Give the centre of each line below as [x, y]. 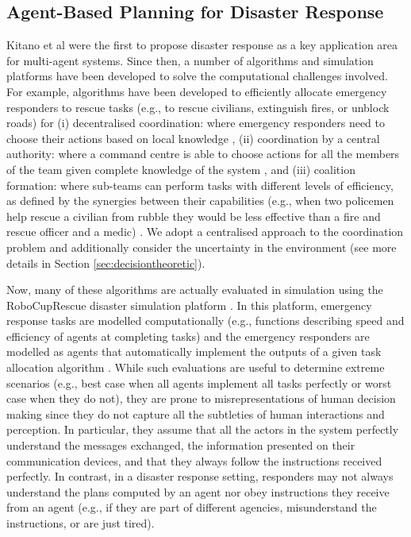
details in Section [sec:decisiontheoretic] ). [106, 263]
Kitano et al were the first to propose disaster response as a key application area [202, 45]
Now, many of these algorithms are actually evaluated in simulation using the [195, 290]
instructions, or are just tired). [81, 523]
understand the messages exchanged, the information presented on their [181, 445]
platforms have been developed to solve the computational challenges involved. [197, 76]
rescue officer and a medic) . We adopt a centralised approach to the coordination [205, 232]
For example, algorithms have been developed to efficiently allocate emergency [197, 91]
